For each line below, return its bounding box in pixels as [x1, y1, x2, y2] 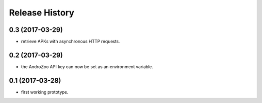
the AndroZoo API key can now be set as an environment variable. [21, 63, 153, 70]
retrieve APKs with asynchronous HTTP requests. [21, 39, 120, 44]
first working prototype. [21, 89, 69, 95]
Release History [9, 7, 75, 18]
